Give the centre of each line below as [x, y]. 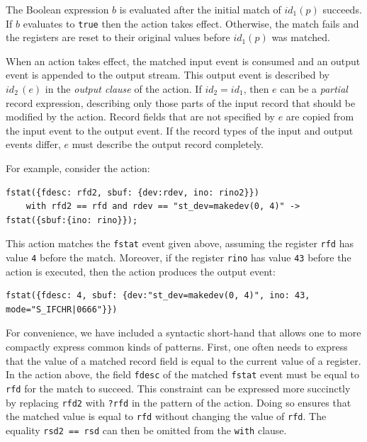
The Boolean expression [57, 9]
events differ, [33, 144]
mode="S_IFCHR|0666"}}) [62, 309]
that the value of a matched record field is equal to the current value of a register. [183, 360]
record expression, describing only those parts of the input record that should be [181, 102]
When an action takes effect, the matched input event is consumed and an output [183, 61]
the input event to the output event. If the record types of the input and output [180, 130]
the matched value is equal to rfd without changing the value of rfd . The [166, 416]
